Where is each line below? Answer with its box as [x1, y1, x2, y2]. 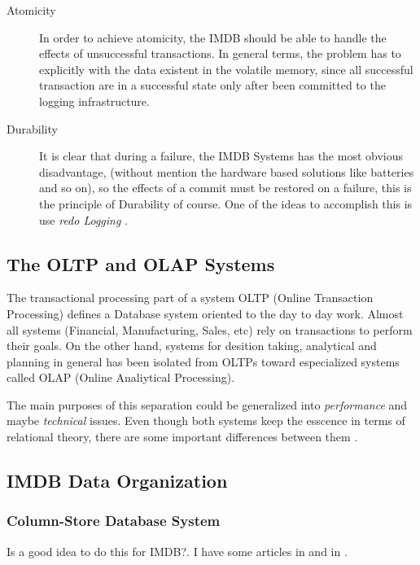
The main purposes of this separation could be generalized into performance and [7, 396, 408, 413]
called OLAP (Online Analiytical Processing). [7, 369, 235, 386]
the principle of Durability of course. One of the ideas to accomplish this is [39, 195, 413, 212]
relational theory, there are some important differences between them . [7, 428, 358, 445]
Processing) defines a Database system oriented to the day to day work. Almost [7, 304, 404, 322]
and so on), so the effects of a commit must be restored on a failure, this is [39, 179, 412, 196]
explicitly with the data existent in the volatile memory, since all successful [39, 60, 413, 77]
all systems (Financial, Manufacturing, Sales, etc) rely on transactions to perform [7, 321, 413, 338]
